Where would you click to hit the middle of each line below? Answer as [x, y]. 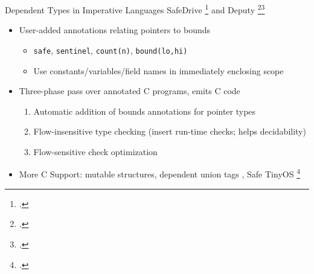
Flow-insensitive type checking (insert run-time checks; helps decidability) [170, 131]
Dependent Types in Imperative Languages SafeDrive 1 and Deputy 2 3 [135, 9]
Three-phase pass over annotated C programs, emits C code [130, 91]
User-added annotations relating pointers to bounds [115, 30]
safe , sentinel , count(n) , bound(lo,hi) [111, 50]
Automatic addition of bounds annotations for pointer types [145, 111]
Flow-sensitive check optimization [95, 151]
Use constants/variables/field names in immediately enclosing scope [159, 70]
